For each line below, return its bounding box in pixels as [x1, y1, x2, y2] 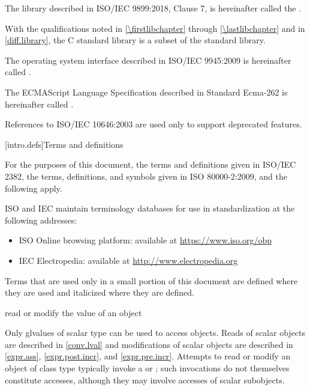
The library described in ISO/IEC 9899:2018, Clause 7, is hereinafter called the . [5, 2, 302, 14]
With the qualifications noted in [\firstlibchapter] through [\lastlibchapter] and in [5, 22, 305, 34]
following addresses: [5, 213, 77, 226]
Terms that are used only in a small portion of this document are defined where [5, 274, 298, 287]
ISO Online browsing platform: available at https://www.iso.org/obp [19, 234, 272, 246]
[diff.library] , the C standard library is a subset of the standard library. [5, 34, 266, 46]
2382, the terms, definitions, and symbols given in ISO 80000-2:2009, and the [5, 169, 287, 182]
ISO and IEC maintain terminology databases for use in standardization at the [5, 202, 295, 215]
